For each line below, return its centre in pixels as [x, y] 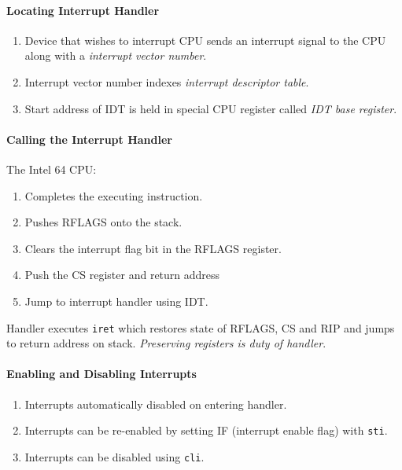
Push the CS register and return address [122, 275]
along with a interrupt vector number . [116, 55]
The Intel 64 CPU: [52, 169]
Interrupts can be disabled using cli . [114, 456]
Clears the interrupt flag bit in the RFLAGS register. [153, 248]
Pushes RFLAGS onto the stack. [103, 222]
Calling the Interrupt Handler [89, 139]
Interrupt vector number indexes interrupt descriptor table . [167, 81]
